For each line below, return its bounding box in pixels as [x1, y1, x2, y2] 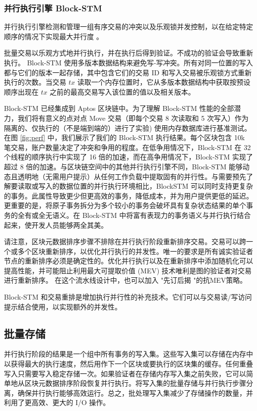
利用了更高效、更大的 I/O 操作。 [4, 397, 110, 408]
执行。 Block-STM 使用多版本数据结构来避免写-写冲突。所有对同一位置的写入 [4, 57, 253, 67]
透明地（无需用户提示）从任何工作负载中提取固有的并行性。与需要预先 [17, 171, 246, 181]
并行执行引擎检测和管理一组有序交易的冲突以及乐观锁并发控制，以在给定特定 [4, 21, 253, 32]
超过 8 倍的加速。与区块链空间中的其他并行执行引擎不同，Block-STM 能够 [4, 161, 243, 171]
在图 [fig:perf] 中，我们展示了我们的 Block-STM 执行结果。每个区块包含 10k [4, 132, 245, 143]
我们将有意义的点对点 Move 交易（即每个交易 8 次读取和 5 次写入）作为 [17, 112, 249, 123]
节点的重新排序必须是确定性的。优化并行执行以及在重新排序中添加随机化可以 [4, 256, 253, 266]
